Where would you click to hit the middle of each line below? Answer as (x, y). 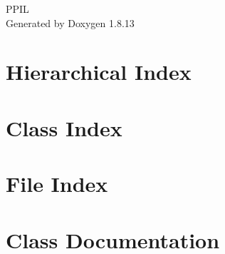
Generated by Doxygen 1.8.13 (70, 22)
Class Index (64, 127)
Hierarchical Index (99, 72)
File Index (57, 184)
